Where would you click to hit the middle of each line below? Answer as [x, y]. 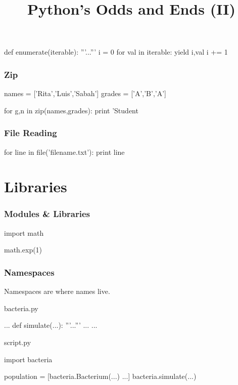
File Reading [31, 133]
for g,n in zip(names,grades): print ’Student [71, 110]
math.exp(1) [23, 250]
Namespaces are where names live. [57, 291]
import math [24, 232]
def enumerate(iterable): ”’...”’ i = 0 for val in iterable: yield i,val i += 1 [116, 52]
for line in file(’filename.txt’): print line [64, 152]
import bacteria [28, 359]
